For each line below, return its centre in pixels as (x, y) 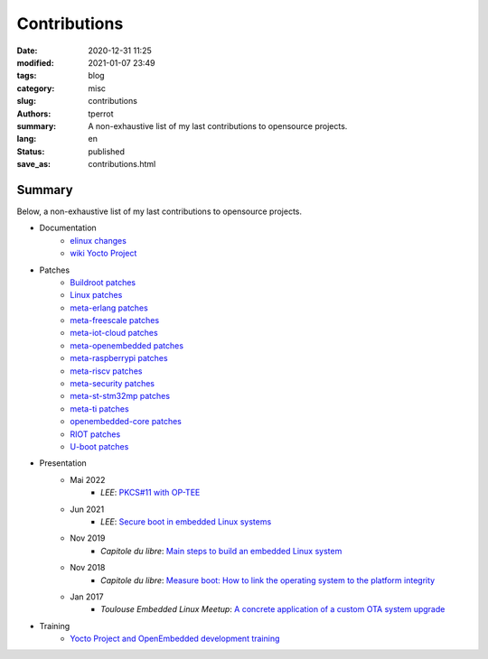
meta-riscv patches (106, 371)
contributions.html (122, 164)
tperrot (101, 114)
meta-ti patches (100, 408)
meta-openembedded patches (127, 345)
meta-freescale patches (115, 320)
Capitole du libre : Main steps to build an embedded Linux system (221, 551)
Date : (27, 51)
